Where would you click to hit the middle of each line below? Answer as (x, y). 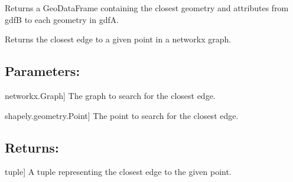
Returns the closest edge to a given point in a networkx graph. (118, 39)
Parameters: (43, 71)
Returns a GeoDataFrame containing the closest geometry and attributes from (147, 8)
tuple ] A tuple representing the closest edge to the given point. (118, 172)
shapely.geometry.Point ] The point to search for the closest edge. (122, 115)
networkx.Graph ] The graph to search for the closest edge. (110, 95)
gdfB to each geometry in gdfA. (62, 19)
